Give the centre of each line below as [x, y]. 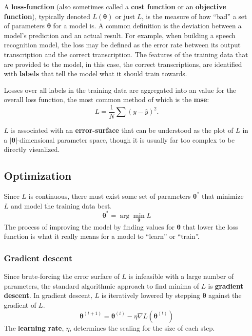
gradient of [20, 305]
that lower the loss [211, 226]
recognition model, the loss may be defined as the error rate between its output [122, 45]
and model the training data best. [61, 205]
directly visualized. [32, 149]
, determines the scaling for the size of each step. [142, 327]
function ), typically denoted [47, 16]
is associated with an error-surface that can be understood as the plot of [122, 130]
